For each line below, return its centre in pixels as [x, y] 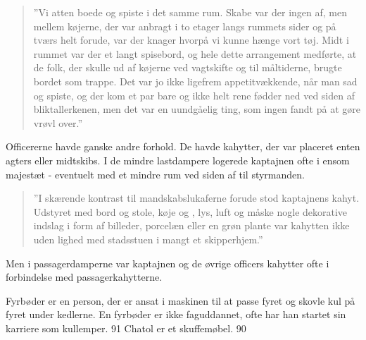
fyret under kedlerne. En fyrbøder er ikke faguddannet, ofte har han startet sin [176, 314]
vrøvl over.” [58, 122]
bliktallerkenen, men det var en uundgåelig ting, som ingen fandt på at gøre [197, 109]
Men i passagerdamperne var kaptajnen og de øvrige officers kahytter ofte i [168, 263]
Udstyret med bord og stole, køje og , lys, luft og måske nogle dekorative [190, 211]
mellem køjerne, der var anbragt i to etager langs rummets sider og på [185, 26]
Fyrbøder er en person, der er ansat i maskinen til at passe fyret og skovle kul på [181, 300]
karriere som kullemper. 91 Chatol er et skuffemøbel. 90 [126, 328]
